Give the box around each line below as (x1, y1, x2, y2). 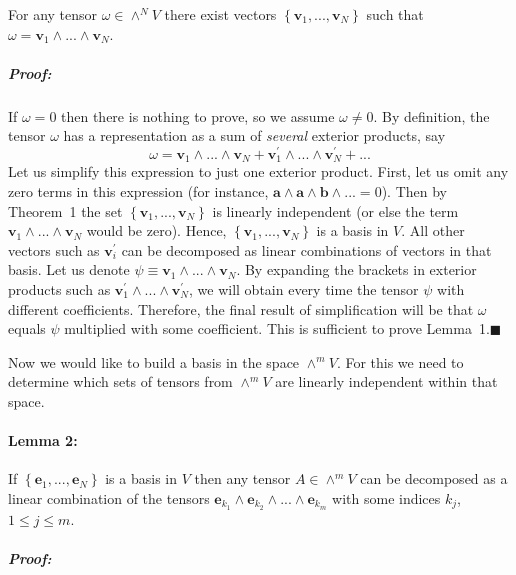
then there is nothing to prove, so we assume (61, 105, 335, 126)
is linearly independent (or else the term (212, 200, 459, 221)
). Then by (381, 181, 447, 202)
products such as (8, 279, 111, 300)
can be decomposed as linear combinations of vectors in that (121, 239, 492, 260)
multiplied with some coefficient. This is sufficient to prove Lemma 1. (64, 318, 490, 339)
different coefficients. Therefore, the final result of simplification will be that (8, 298, 474, 319)
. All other (401, 220, 465, 241)
